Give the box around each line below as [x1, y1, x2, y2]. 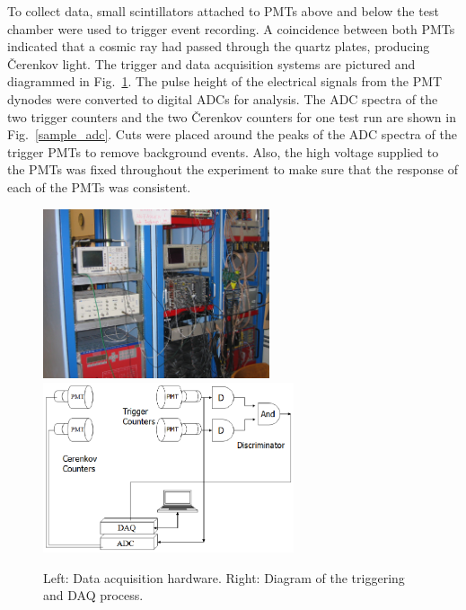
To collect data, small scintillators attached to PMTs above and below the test [7, 2, 439, 20]
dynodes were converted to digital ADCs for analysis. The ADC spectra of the [7, 89, 438, 108]
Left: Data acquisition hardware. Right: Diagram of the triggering [43, 568, 405, 587]
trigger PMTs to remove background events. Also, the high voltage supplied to [7, 142, 439, 161]
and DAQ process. [43, 586, 144, 605]
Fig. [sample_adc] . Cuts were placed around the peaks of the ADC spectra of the [7, 125, 457, 144]
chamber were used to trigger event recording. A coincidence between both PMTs [7, 19, 455, 38]
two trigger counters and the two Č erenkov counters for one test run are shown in [7, 107, 456, 126]
